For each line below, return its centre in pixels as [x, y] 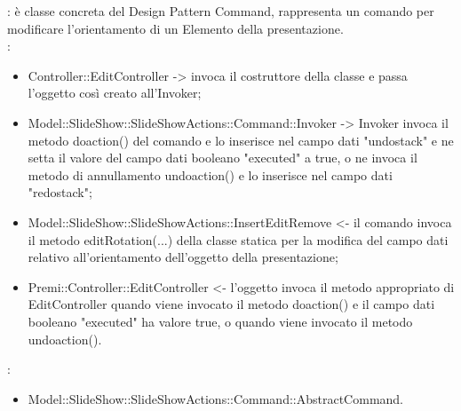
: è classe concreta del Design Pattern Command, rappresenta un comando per [221, 11]
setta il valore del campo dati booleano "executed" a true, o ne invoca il [223, 158]
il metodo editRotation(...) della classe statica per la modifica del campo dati [238, 239]
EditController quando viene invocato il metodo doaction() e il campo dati [231, 304]
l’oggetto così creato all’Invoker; [115, 93]
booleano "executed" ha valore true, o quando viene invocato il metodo [220, 321]
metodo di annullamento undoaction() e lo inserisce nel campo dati [210, 174]
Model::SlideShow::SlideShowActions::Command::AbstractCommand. [216, 398]
